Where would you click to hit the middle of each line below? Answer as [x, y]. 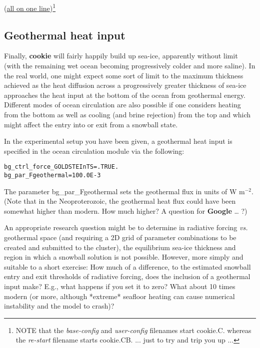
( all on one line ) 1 [30, 7]
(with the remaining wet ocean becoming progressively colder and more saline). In [130, 66]
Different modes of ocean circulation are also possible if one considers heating [122, 105]
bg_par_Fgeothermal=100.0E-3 [52, 175]
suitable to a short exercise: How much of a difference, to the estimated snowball [127, 266]
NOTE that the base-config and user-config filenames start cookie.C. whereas [133, 330]
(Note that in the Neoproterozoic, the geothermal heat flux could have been [120, 201]
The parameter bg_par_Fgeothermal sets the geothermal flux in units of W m [124, 191]
